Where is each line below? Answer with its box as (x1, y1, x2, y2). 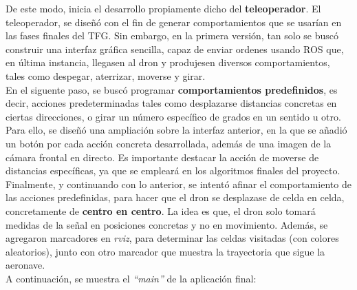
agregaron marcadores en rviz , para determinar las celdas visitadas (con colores (6, 231, 339, 245)
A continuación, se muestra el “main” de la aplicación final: (6, 271, 257, 285)
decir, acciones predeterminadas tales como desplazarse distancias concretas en (6, 96, 337, 110)
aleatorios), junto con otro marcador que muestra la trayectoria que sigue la (6, 244, 325, 258)
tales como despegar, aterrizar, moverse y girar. (6, 68, 206, 83)
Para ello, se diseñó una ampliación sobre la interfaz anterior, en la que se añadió (6, 123, 347, 137)
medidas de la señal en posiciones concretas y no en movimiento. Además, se (6, 217, 328, 231)
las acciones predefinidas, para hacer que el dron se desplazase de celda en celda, (6, 190, 345, 205)
